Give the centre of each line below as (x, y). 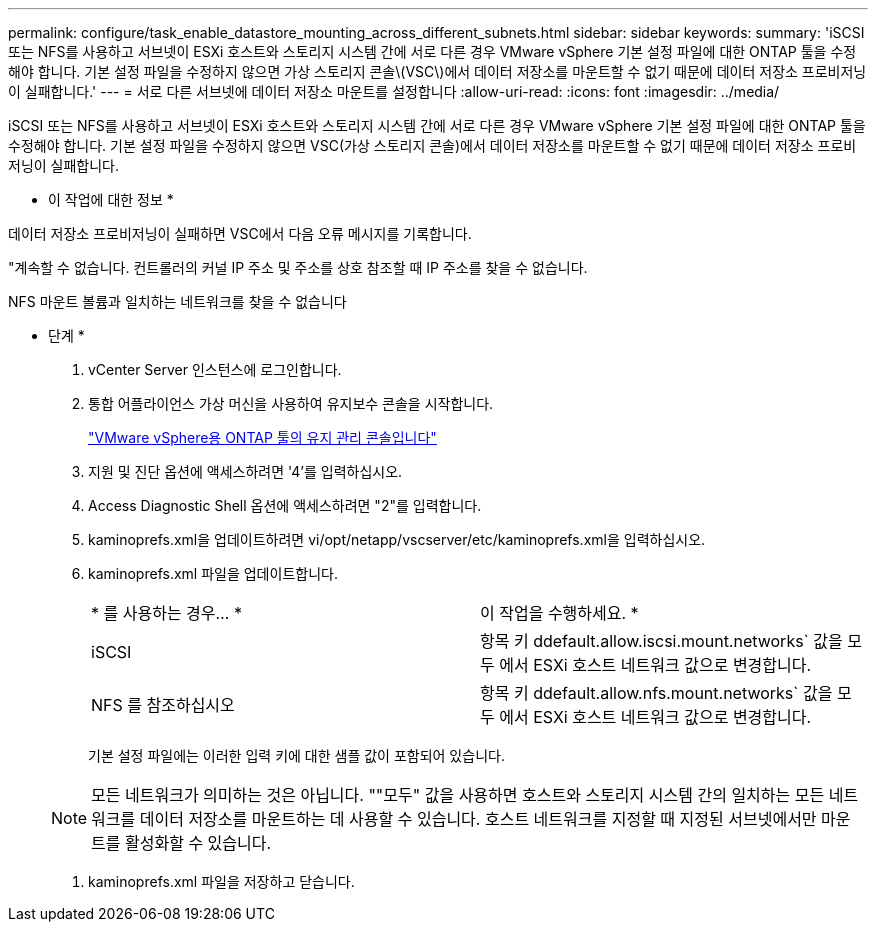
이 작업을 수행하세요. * (559, 613)
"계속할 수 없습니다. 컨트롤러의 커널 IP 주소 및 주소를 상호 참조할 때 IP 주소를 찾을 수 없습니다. (298, 267)
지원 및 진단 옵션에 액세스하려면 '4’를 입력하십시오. (245, 471)
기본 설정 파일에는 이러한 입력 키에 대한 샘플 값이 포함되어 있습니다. (296, 755)
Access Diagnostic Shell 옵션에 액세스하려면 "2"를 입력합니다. (285, 505)
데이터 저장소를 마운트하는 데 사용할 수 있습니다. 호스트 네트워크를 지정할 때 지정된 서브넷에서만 (478, 819)
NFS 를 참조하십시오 (163, 705)
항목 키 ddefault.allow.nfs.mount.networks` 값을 (656, 693)
